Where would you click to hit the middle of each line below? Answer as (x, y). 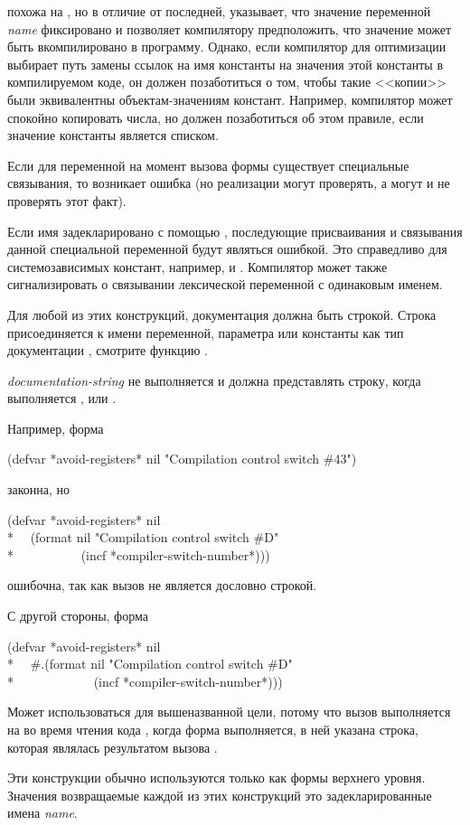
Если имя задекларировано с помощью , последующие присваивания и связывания (235, 231)
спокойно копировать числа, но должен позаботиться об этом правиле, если (216, 117)
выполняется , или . (62, 398)
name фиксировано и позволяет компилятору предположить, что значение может (230, 28)
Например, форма (56, 428)
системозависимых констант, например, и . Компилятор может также (197, 266)
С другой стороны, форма (78, 616)
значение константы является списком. (113, 135)
